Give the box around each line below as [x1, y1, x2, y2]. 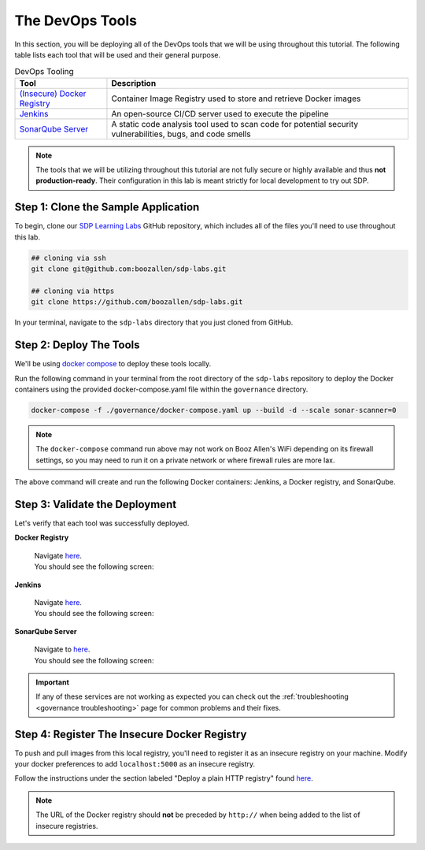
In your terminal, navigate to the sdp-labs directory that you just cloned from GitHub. [14, 317, 294, 327]
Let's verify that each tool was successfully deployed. [14, 518, 190, 528]
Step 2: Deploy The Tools [14, 339, 141, 352]
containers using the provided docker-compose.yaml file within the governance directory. [14, 384, 309, 394]
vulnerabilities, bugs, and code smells [111, 128, 251, 139]
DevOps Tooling [14, 65, 74, 76]
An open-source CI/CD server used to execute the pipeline [111, 108, 329, 119]
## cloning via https [31, 286, 115, 295]
